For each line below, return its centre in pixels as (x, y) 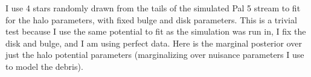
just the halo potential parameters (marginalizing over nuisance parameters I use (155, 55)
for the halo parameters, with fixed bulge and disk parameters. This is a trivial (151, 19)
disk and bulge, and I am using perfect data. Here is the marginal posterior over (154, 43)
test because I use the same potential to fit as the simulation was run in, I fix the (156, 31)
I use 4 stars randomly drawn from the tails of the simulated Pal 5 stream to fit (153, 8)
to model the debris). (44, 66)
